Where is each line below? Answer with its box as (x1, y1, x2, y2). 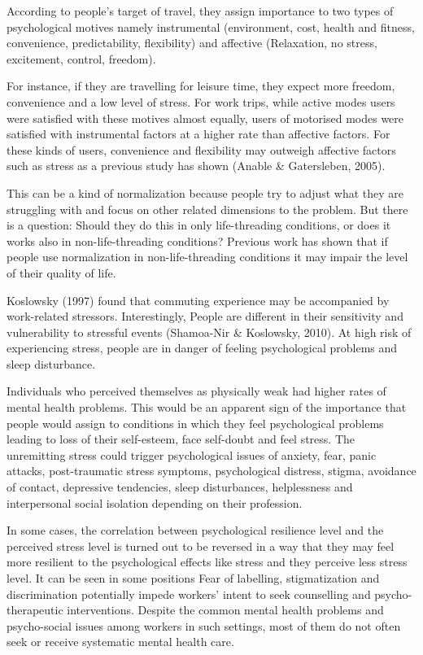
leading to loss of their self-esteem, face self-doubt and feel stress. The (7, 430, 355, 448)
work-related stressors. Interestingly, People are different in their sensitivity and (7, 308, 403, 325)
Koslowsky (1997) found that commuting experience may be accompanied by (7, 291, 390, 308)
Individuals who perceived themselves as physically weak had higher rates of (7, 382, 386, 400)
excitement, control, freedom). (7, 50, 156, 67)
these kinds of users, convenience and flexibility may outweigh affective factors (7, 141, 396, 158)
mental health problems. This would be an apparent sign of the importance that (7, 399, 407, 416)
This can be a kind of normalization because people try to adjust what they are (7, 184, 404, 201)
